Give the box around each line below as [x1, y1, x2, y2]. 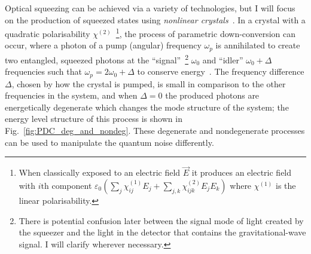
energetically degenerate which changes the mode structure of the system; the [5, 100, 289, 113]
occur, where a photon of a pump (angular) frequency [5, 39, 202, 51]
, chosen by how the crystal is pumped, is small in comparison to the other [11, 77, 286, 90]
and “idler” [202, 53, 243, 66]
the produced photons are [165, 89, 260, 102]
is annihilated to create [215, 39, 300, 51]
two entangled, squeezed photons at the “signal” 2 [5, 51, 189, 66]
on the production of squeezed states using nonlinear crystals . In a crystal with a [5, 13, 306, 26]
